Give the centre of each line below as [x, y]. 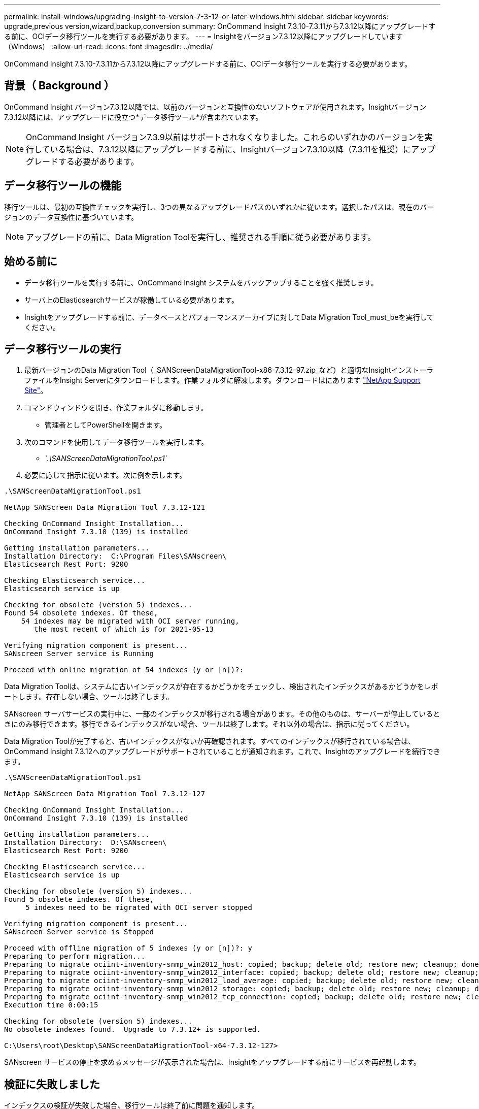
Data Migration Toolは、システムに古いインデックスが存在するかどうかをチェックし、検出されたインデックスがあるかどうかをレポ [221, 687]
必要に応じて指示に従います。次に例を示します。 [106, 475]
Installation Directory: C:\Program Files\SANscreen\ [115, 556]
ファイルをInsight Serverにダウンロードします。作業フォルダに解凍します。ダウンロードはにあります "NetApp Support [223, 380]
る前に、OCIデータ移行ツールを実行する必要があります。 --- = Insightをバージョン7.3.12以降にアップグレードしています [204, 36]
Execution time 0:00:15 [51, 1005]
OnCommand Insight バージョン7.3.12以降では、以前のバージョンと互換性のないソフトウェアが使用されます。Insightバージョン [215, 107]
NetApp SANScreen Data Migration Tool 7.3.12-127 [105, 794]
